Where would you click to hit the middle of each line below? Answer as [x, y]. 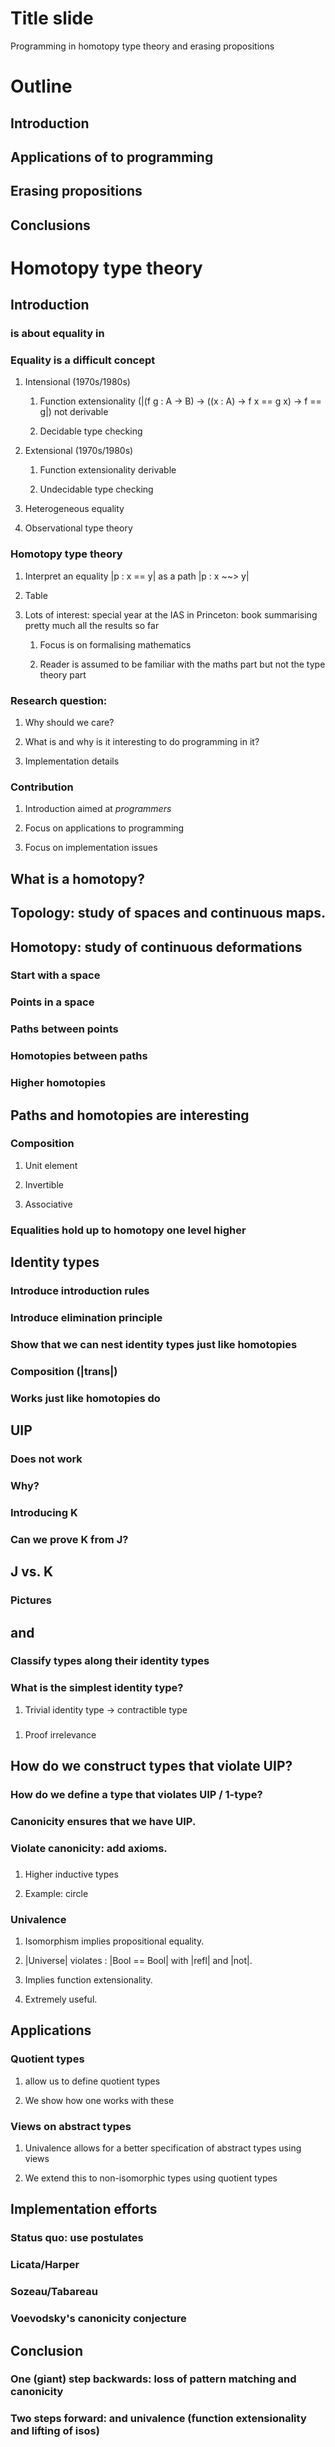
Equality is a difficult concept [83, 360]
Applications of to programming [112, 157]
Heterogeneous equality [74, 509]
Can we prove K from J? [69, 1539]
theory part [63, 674]
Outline [41, 86]
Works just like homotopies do [85, 1398]
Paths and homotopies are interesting [130, 1115]
